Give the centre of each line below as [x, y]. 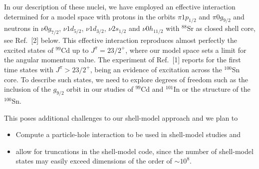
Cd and [152, 89]
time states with [29, 69]
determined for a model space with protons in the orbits [90, 16]
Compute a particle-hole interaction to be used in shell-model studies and [128, 134]
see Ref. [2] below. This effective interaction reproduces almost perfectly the [121, 40]
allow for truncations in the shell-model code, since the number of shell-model [134, 151]
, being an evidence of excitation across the [156, 69]
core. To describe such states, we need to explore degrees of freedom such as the [126, 79]
